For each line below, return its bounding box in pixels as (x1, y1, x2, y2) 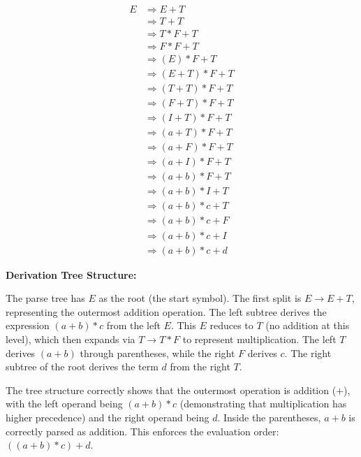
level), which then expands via (6, 331, 135, 346)
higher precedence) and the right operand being (6, 409, 209, 424)
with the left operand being (6, 396, 123, 411)
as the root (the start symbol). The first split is (98, 291, 302, 305)
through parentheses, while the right (80, 345, 235, 360)
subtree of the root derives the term (6, 359, 159, 374)
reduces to (209, 318, 253, 333)
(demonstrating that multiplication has (179, 396, 347, 411)
